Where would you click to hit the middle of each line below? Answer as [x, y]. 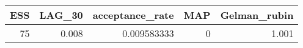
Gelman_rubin [257, 15]
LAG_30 [61, 15]
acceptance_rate [133, 15]
